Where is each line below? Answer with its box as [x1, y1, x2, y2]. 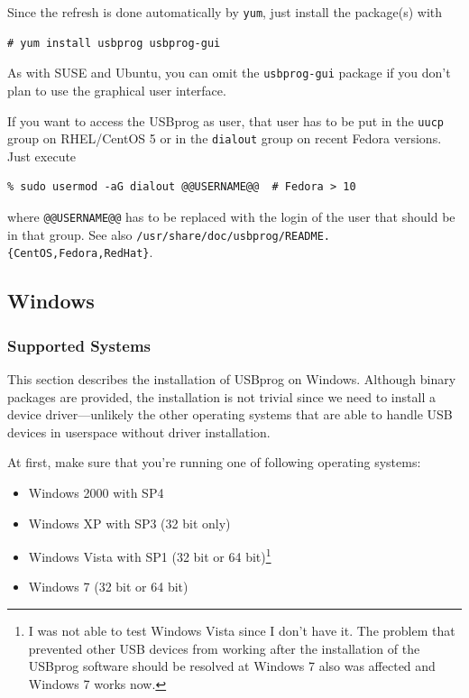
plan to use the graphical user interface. [7, 80, 226, 99]
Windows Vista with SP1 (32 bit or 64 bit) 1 [28, 545, 271, 565]
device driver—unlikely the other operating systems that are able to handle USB [7, 405, 453, 424]
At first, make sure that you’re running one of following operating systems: [7, 453, 421, 472]
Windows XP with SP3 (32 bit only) [28, 513, 231, 532]
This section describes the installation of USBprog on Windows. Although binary [7, 369, 456, 388]
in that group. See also [7, 225, 133, 243]
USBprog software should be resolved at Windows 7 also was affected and [28, 657, 436, 675]
